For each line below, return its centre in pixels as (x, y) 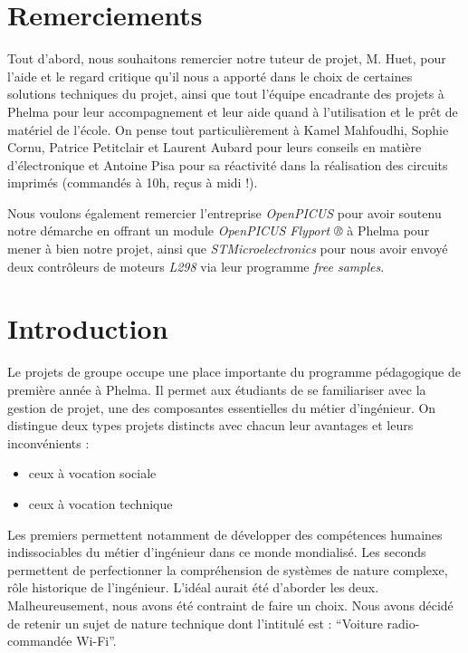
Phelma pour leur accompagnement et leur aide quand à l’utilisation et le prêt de (233, 111)
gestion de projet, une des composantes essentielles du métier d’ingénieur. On (222, 407)
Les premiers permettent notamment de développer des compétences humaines (225, 534)
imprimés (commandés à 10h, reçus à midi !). (133, 182)
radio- (403, 623)
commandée (40, 641)
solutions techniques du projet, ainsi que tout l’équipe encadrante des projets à (226, 94)
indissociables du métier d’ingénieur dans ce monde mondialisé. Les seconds (217, 552)
